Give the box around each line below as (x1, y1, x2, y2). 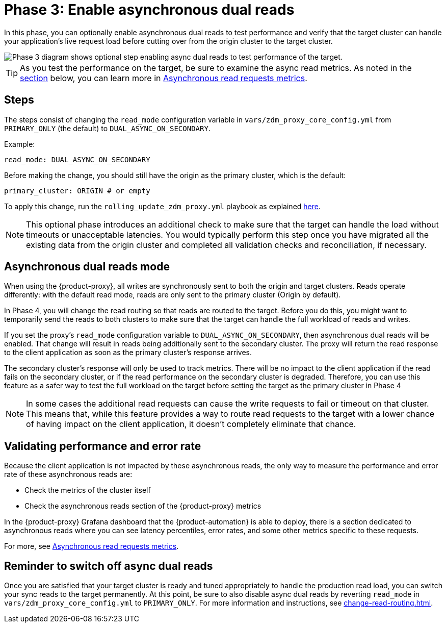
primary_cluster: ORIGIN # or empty (4, 186, 150, 195)
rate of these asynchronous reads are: (4, 470, 133, 479)
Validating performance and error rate (4, 439, 201, 453)
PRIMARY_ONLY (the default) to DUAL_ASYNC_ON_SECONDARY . (4, 123, 211, 133)
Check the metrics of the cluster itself (24, 486, 151, 495)
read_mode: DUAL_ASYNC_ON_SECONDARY (4, 155, 150, 164)
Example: (4, 139, 35, 148)
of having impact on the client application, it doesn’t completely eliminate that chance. (26, 419, 356, 430)
